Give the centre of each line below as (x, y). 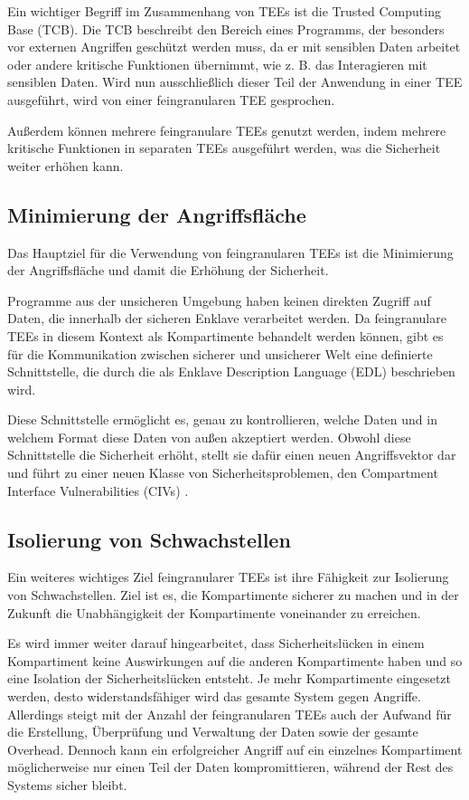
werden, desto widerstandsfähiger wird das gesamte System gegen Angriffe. (214, 696)
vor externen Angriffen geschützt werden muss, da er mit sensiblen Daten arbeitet (234, 47)
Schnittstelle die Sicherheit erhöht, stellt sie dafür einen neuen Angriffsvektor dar (232, 455)
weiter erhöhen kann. (66, 165)
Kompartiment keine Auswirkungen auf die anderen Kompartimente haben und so (235, 660)
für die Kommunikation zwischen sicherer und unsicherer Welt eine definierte (220, 353)
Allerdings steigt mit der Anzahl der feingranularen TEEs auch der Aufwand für (230, 714)
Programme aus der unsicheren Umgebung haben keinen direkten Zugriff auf (219, 300)
